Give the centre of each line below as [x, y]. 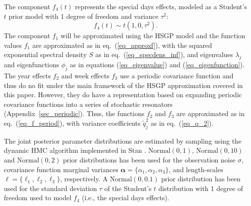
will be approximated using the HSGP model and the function [153, 36]
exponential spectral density [45, 54]
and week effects [85, 75]
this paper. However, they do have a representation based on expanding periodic [123, 95]
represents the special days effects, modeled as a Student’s [161, 6]
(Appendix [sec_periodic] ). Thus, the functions [74, 113]
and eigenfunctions [32, 65]
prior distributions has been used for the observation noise [149, 159]
